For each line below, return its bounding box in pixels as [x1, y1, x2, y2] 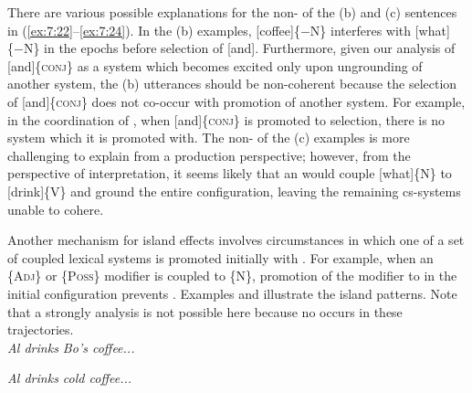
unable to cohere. [7, 199, 104, 218]
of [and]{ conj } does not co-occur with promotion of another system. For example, [7, 91, 466, 111]
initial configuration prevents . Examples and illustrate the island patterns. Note [7, 283, 457, 303]
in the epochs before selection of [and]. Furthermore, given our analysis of [44, 38, 456, 58]
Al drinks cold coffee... [7, 368, 132, 388]
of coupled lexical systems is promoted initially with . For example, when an [7, 248, 434, 267]
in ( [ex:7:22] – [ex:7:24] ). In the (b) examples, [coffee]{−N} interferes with [7, 20, 412, 39]
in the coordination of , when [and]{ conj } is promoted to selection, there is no [7, 110, 446, 129]
